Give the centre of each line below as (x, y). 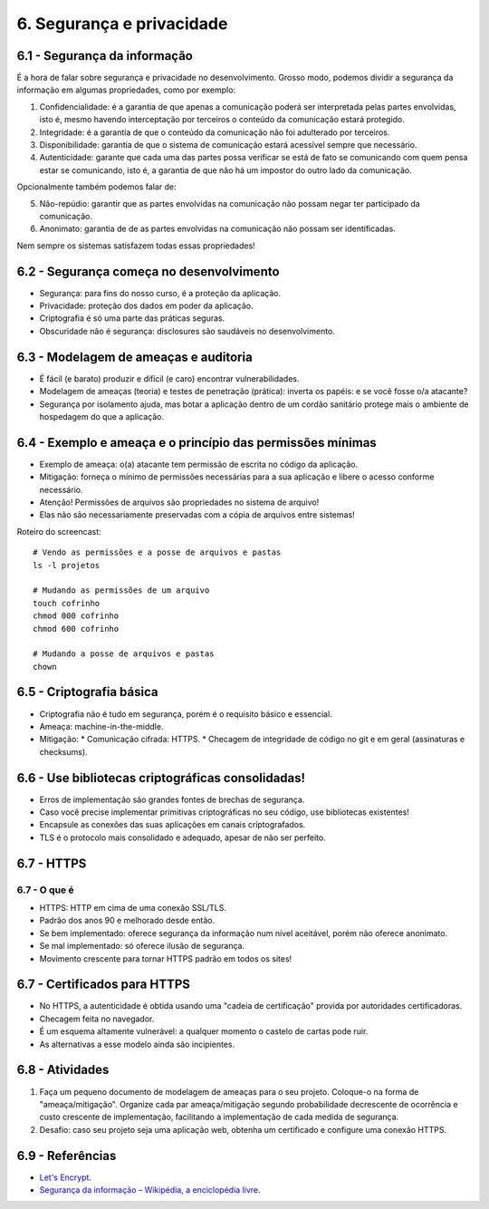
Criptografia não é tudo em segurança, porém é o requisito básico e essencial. (186, 714)
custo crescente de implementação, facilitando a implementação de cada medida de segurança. (219, 1117)
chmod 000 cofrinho (76, 616)
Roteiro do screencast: (59, 531)
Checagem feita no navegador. (97, 1019)
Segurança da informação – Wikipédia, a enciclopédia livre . (150, 1190)
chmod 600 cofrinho (76, 629)
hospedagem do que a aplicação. (102, 416)
